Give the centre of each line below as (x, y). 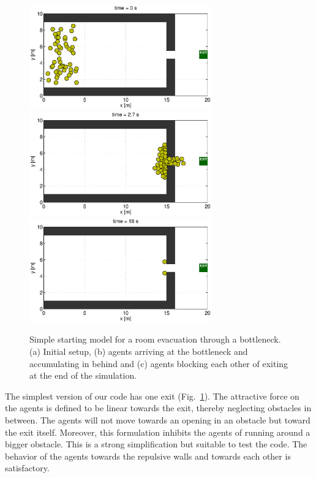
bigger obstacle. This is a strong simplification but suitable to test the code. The (156, 444)
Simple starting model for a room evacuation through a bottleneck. (155, 339)
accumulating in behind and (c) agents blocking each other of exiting (159, 363)
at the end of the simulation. (83, 375)
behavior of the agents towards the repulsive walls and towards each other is (148, 456)
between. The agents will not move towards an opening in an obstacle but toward (158, 419)
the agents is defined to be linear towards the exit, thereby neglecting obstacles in (158, 408)
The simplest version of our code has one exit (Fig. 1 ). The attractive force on (152, 396)
